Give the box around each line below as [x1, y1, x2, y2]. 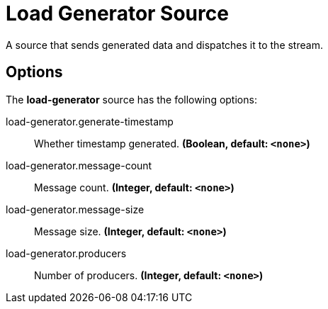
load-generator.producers [6, 247, 127, 259]
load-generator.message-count [6, 159, 152, 172]
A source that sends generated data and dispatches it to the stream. [6, 38, 323, 51]
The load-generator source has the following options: [6, 93, 257, 106]
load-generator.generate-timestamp [6, 115, 174, 128]
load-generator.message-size [6, 203, 145, 215]
